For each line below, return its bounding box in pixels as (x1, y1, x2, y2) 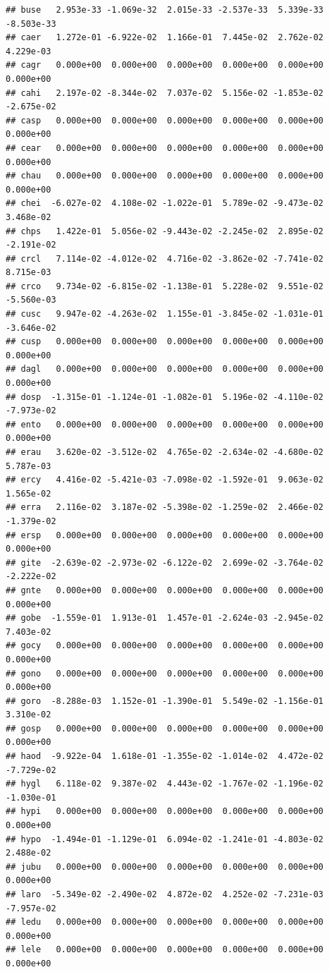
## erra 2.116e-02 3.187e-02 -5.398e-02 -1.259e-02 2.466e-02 (6, 502, 324, 513)
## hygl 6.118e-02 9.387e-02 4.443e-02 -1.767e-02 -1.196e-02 (6, 779, 324, 789)
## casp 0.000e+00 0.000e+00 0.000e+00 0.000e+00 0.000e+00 (6, 115, 324, 126)
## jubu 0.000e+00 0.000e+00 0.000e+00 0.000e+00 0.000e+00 (6, 861, 324, 872)
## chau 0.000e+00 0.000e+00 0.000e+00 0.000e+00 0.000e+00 (6, 171, 324, 181)
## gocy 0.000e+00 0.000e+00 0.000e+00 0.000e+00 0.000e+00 (6, 640, 324, 651)
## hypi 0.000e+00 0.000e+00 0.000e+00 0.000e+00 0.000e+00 (6, 806, 324, 817)
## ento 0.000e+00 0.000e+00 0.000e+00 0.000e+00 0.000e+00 (6, 419, 324, 430)
